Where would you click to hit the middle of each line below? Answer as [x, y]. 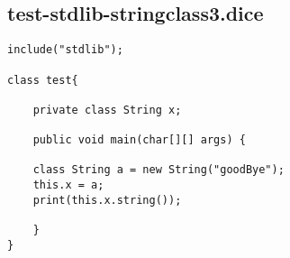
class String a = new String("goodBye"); [159, 170]
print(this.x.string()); [107, 200]
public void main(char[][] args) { [139, 140]
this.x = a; [68, 185]
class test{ [43, 80]
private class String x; [107, 110]
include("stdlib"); [65, 50]
